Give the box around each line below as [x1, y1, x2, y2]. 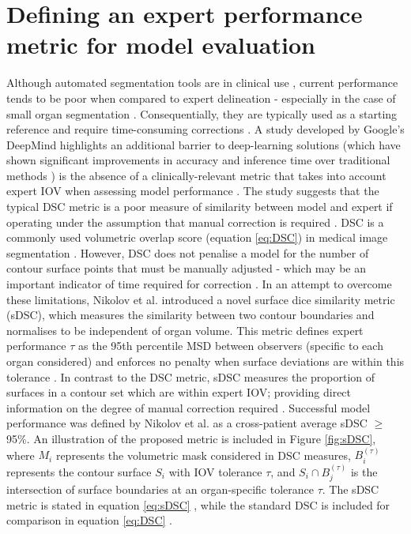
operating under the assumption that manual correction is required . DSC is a [6, 213, 384, 230]
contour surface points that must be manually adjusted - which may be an [6, 260, 367, 276]
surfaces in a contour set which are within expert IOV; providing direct [6, 384, 352, 400]
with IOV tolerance [168, 463, 262, 479]
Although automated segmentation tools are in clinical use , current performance [6, 74, 398, 91]
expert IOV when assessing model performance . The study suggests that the [6, 182, 379, 199]
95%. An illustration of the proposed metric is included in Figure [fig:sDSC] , [6, 430, 376, 446]
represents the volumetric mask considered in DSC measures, [55, 446, 351, 463]
